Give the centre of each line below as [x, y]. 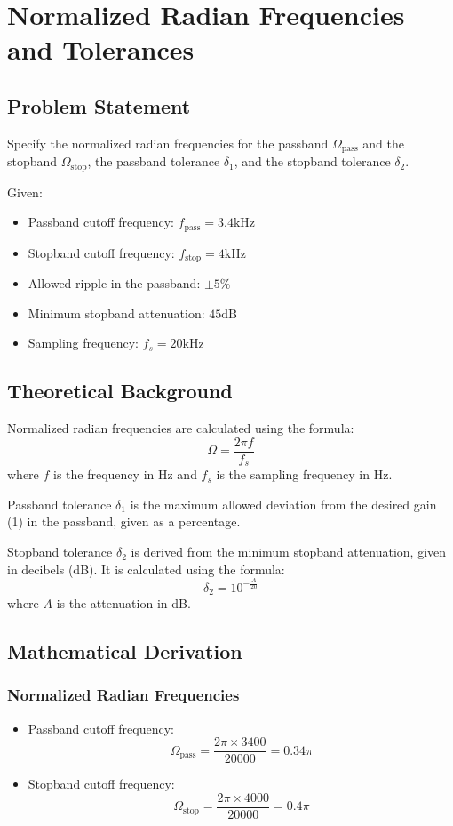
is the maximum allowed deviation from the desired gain [283, 504]
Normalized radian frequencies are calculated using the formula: [181, 428]
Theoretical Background [120, 391]
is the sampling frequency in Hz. [304, 474]
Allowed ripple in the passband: [114, 283]
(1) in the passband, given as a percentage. [124, 521]
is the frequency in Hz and [125, 474]
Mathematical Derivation [125, 651]
